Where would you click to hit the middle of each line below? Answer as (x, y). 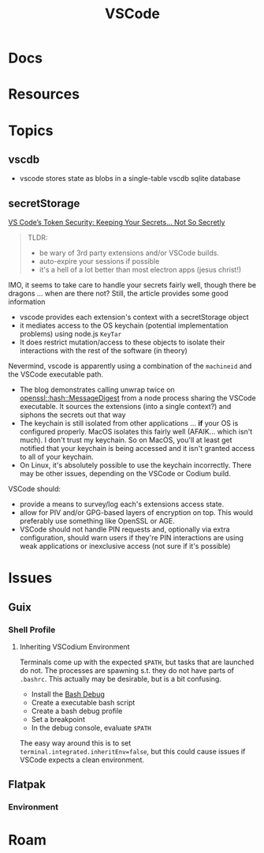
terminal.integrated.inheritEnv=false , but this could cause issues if (132, 752)
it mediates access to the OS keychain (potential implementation (124, 325)
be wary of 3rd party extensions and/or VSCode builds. (129, 253)
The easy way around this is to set (75, 743)
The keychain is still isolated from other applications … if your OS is (129, 423)
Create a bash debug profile (77, 711)
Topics (31, 130)
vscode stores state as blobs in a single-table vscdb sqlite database (130, 178)
